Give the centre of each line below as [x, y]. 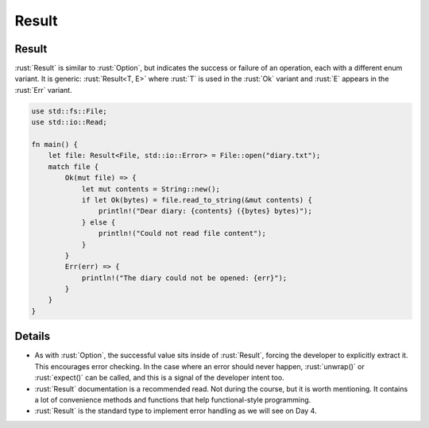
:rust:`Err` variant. [43, 90]
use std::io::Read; [69, 122]
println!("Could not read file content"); [182, 233]
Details [33, 336]
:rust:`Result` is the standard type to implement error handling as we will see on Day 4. [176, 411]
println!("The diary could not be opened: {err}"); [184, 278]
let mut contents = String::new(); [151, 189]
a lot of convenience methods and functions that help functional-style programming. [173, 399]
